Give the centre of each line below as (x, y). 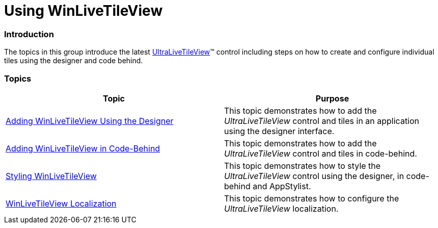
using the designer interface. (279, 131)
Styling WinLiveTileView (51, 176)
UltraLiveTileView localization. (281, 208)
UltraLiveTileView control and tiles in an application (322, 121)
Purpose (332, 98)
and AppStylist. (282, 186)
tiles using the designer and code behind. (74, 61)
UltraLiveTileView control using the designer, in (314, 176)
